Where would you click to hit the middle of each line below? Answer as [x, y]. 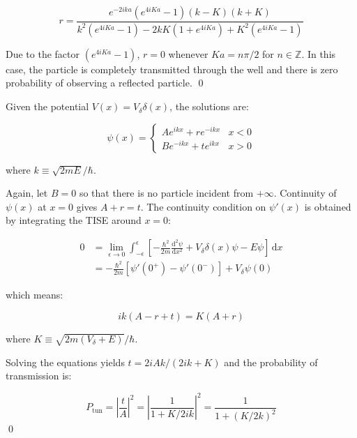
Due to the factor [43, 53]
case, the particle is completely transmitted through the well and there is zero [172, 69]
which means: [35, 295]
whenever [188, 53]
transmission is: [39, 376]
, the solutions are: [209, 106]
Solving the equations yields [65, 362]
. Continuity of [305, 193]
